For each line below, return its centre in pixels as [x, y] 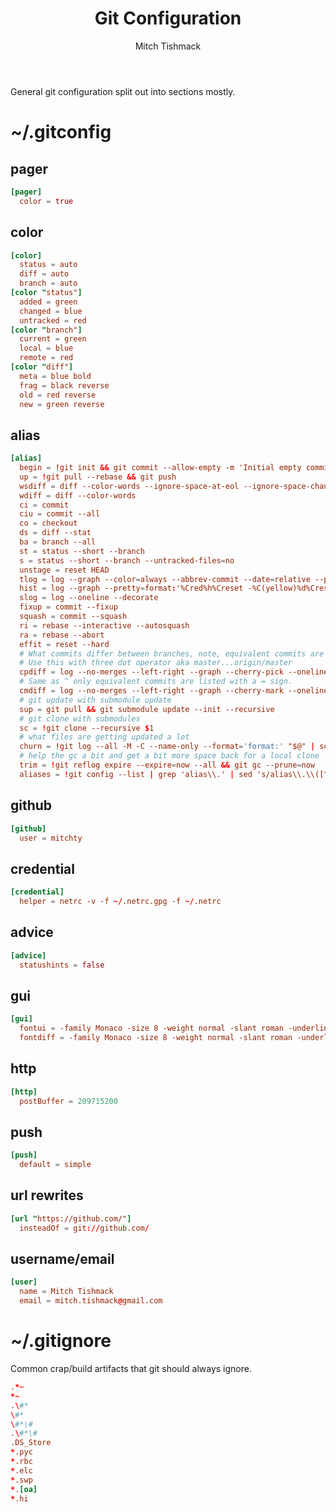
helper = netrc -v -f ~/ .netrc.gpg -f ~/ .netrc [120, 902]
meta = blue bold [55, 376]
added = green [48, 302]
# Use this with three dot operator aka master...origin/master [156, 663]
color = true [46, 201]
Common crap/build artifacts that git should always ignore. [131, 1368]
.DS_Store [31, 1443]
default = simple [55, 1165]
